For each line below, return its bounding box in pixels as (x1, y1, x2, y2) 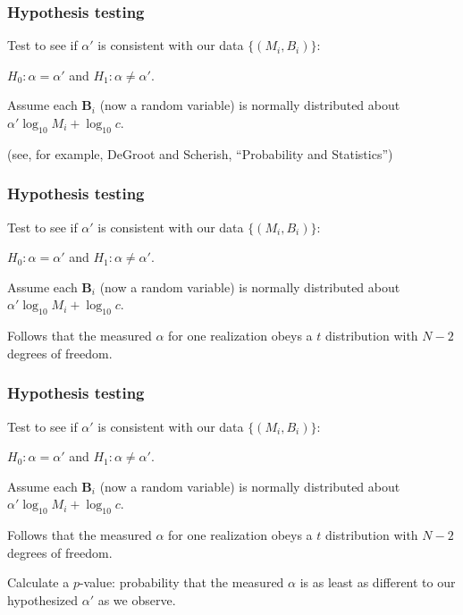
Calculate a (7, 573, 70, 592)
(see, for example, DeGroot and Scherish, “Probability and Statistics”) (7, 144, 393, 163)
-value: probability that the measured (79, 573, 284, 592)
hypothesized (7, 590, 79, 609)
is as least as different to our (299, 573, 456, 592)
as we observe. (97, 590, 176, 609)
